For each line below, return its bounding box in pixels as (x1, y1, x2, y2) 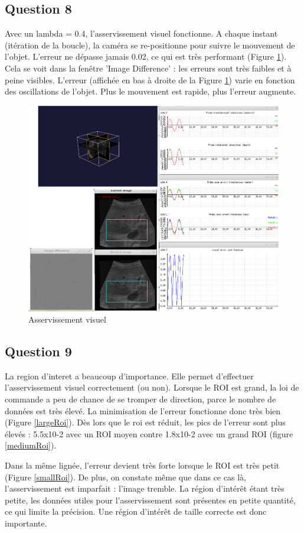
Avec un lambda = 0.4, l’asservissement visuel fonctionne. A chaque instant (5, 27, 278, 40)
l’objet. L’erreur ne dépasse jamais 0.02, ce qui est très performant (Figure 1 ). (5, 50, 287, 63)
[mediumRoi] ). (5, 439, 57, 451)
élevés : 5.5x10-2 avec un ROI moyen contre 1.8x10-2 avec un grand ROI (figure (5, 427, 293, 440)
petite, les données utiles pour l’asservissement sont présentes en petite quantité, (5, 493, 296, 506)
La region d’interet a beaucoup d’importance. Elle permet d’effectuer (5, 369, 254, 382)
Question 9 (5, 342, 72, 360)
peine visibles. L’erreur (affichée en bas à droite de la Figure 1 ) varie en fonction (5, 73, 295, 86)
